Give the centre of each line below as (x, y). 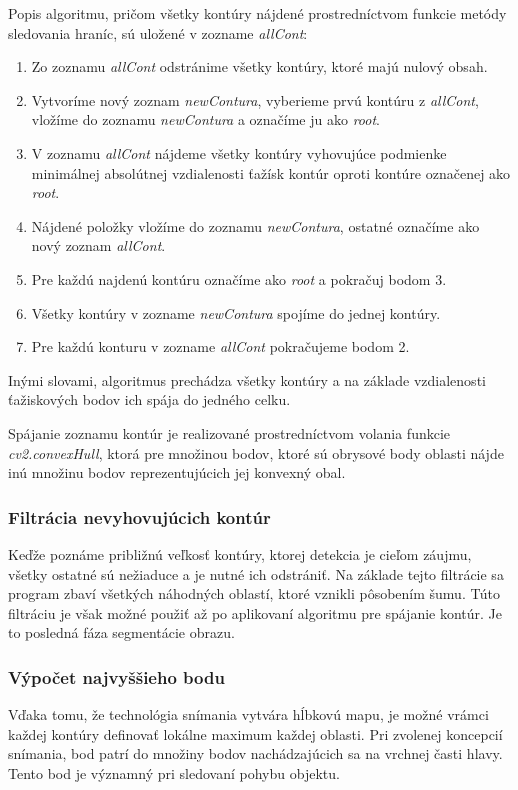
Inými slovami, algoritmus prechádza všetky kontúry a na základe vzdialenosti (247, 379)
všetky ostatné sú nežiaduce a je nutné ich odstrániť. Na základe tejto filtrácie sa (256, 573)
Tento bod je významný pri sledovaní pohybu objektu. (174, 772)
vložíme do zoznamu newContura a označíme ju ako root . (205, 119)
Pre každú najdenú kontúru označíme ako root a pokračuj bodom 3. (239, 278)
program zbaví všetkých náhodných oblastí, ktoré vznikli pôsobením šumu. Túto (254, 593)
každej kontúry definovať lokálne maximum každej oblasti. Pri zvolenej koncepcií (255, 733)
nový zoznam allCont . (98, 245)
